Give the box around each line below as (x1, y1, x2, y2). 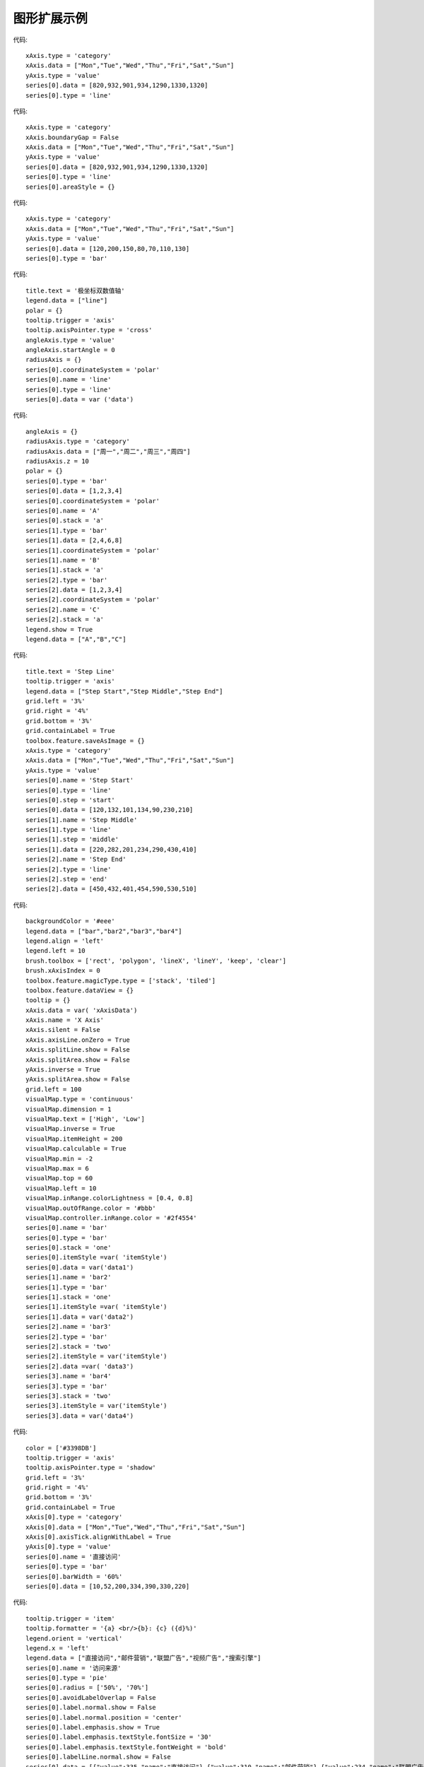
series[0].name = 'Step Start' (25, 776, 134, 785)
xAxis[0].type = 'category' (25, 1513, 123, 1521)
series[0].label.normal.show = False (25, 1703, 157, 1712)
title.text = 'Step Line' (25, 667, 116, 675)
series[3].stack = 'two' (25, 1392, 112, 1399)
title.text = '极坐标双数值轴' (25, 286, 125, 295)
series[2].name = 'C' (25, 605, 100, 614)
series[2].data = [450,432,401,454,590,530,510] (25, 885, 197, 893)
